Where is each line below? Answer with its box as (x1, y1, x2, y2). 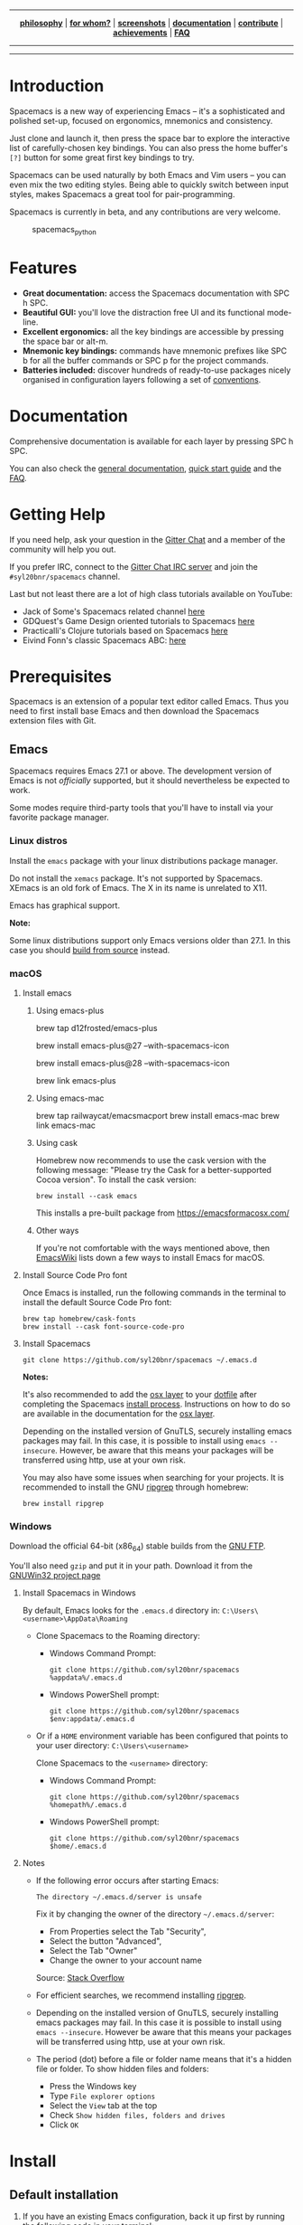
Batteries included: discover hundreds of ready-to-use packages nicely (22, 365, 291, 375)
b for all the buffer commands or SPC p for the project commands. (22, 355, 269, 365)
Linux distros (9, 835, 68, 847)
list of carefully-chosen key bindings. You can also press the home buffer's (9, 142, 289, 153)
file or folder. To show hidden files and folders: (35, 2063, 209, 2074)
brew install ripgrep (22, 1499, 104, 1508)
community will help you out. (9, 544, 116, 554)
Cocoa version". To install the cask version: (35, 1174, 197, 1185)
